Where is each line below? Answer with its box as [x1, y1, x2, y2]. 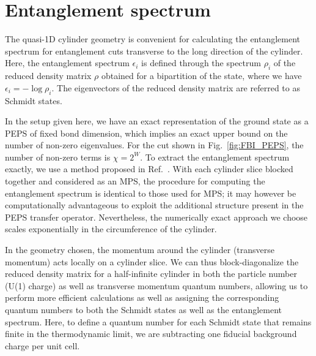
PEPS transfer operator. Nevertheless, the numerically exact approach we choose [5, 210, 308, 223]
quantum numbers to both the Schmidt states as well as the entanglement [5, 303, 282, 316]
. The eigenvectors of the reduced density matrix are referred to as [51, 81, 300, 94]
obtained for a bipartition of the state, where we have [101, 69, 302, 82]
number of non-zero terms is [5, 150, 111, 163]
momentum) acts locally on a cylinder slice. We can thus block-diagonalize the [5, 255, 299, 268]
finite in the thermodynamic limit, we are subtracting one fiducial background [5, 327, 297, 340]
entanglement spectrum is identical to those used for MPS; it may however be [5, 186, 296, 199]
